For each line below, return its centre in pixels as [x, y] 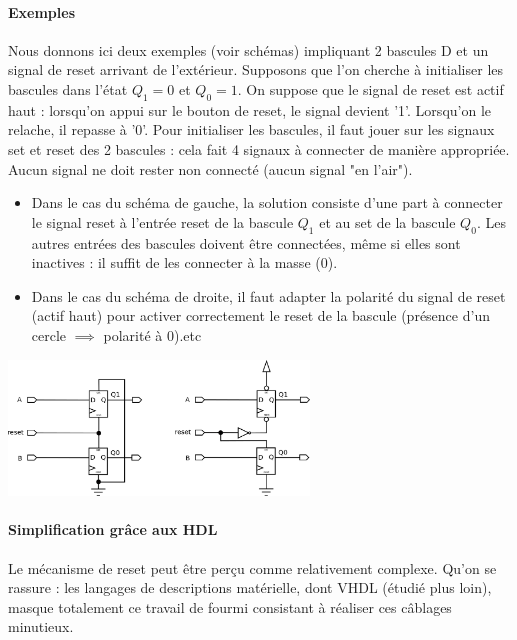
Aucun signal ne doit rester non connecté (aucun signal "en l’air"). [210, 168]
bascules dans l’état [68, 88]
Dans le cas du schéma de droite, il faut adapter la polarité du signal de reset [268, 295]
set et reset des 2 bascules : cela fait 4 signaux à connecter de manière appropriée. [259, 148]
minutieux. [41, 626]
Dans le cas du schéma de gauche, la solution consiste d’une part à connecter [267, 202]
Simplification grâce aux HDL [113, 529]
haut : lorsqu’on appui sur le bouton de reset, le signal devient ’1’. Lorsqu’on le [249, 109]
